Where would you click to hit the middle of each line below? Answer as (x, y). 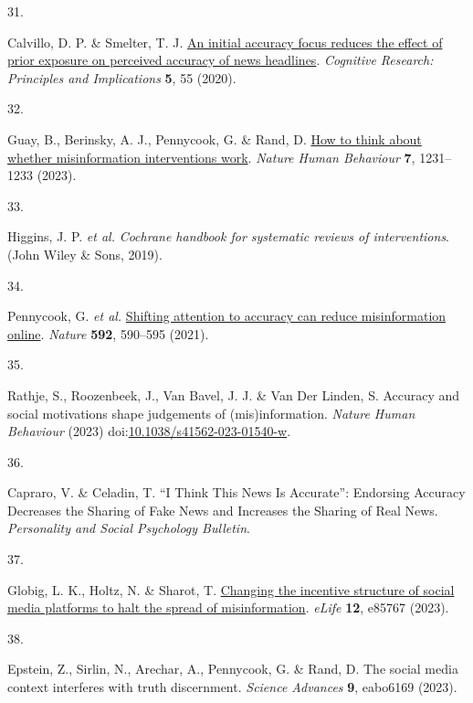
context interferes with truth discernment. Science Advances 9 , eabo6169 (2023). (232, 687)
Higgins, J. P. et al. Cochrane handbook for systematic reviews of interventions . (229, 236)
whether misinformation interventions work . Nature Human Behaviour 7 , (211, 157)
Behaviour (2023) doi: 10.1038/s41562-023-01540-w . (149, 431)
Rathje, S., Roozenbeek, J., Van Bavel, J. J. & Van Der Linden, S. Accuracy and (234, 394)
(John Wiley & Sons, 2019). (85, 254)
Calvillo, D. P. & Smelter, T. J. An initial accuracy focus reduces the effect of (225, 42)
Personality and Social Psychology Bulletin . (129, 528)
